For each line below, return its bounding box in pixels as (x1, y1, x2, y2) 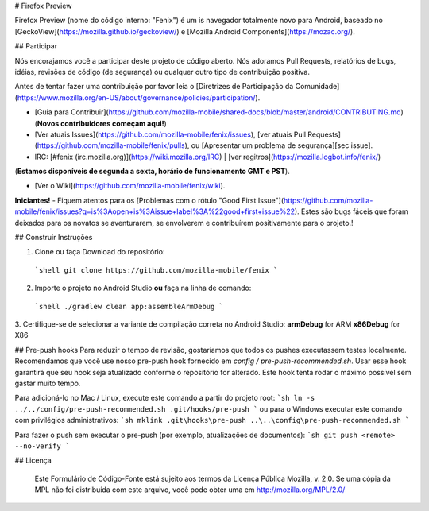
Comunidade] (295, 82, 340, 91)
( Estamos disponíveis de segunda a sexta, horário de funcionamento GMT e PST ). (14, 167, 290, 176)
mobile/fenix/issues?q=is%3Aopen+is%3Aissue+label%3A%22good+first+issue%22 (14, 207, 296, 216)
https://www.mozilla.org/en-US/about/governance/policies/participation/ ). (17, 92, 261, 103)
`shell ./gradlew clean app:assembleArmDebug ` (34, 302, 224, 311)
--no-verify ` (14, 441, 70, 451)
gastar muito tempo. (14, 378, 81, 388)
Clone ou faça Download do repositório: (34, 247, 165, 257)
